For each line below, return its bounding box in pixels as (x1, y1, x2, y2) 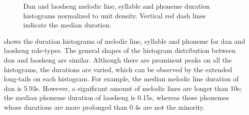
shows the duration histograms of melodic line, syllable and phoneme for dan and (4, 36, 245, 46)
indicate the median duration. (23, 20, 112, 30)
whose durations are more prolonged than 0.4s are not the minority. (4, 102, 205, 112)
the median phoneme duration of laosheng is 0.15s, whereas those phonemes (4, 92, 229, 102)
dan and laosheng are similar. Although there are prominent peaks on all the (4, 54, 232, 64)
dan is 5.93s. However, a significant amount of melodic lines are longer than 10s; (4, 83, 242, 93)
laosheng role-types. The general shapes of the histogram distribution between (4, 45, 236, 55)
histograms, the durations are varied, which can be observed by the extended (4, 64, 233, 74)
